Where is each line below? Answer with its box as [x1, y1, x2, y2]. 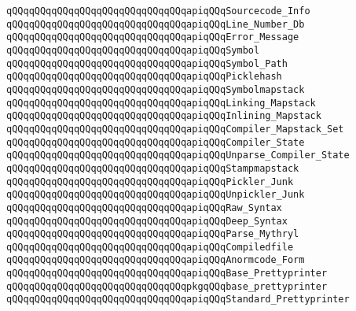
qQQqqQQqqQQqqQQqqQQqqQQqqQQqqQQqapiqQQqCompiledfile [6, 241, 294, 253]
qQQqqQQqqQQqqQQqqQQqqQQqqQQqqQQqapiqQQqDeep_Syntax [6, 215, 288, 227]
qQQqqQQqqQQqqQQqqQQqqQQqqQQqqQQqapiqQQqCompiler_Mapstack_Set [6, 123, 344, 135]
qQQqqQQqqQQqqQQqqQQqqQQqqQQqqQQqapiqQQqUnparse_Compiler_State [6, 150, 350, 161]
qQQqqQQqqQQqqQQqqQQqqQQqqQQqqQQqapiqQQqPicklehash [6, 71, 282, 83]
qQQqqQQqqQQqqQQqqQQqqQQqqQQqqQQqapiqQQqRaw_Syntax [6, 202, 282, 213]
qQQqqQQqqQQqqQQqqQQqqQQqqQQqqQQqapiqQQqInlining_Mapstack [6, 110, 321, 122]
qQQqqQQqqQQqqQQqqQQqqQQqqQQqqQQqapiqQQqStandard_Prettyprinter [6, 294, 350, 305]
